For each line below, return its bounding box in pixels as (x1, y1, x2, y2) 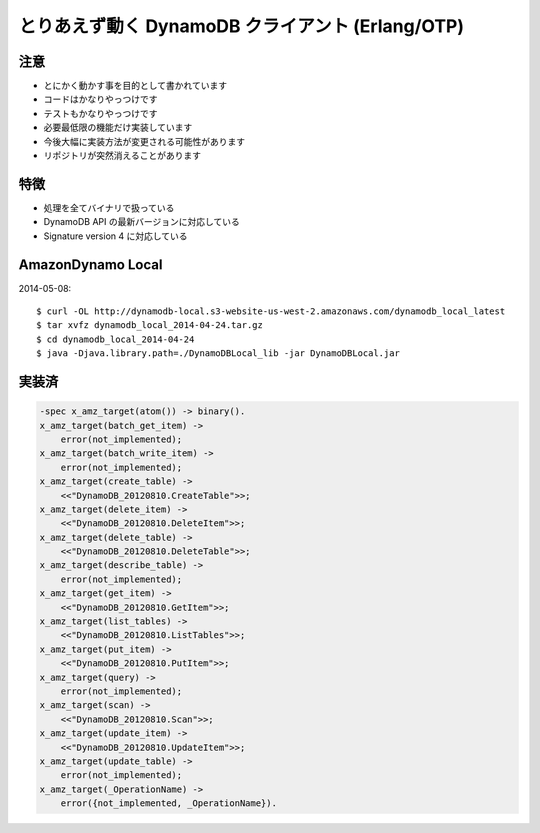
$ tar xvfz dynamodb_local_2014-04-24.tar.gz (36, 320, 264, 331)
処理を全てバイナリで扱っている (43, 201, 175, 214)
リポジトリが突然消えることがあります (43, 150, 202, 162)
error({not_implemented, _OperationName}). (60, 798, 277, 809)
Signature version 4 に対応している (43, 230, 189, 242)
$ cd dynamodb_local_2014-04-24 (36, 333, 195, 345)
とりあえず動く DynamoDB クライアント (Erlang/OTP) (18, 15, 465, 37)
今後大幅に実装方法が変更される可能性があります (43, 135, 245, 147)
